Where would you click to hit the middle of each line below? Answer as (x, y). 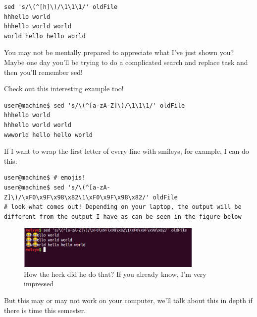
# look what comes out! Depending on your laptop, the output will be (123, 207)
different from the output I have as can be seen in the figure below (123, 217)
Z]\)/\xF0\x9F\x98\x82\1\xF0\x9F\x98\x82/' (77, 197)
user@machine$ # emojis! (45, 178)
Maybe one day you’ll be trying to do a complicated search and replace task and (126, 62)
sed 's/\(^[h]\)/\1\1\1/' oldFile (61, 7)
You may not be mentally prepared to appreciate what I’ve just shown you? (119, 52)
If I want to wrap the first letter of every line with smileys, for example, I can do (127, 151)
